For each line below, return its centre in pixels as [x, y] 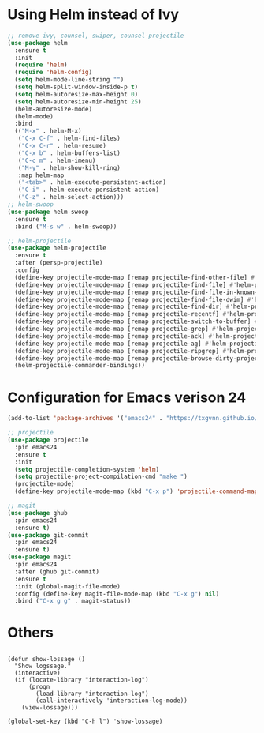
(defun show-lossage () [46, 659]
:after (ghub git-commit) [57, 571]
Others [31, 633]
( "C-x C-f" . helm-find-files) [69, 139]
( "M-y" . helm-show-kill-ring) [69, 167]
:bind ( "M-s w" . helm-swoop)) [66, 227]
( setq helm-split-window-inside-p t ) [76, 87]
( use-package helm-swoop [48, 212]
